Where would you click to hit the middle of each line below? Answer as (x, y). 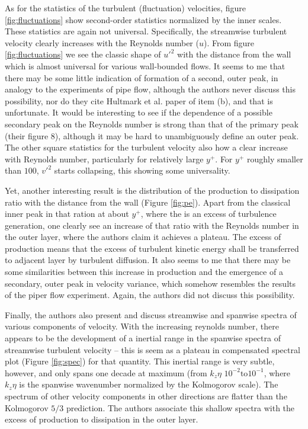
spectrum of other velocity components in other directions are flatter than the (146, 396)
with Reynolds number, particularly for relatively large (104, 159)
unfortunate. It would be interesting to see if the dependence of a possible (139, 112)
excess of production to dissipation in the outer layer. (102, 419)
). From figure (229, 42)
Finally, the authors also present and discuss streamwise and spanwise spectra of (151, 314)
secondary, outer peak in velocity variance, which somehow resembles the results (150, 283)
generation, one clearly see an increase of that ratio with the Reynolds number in (152, 225)
